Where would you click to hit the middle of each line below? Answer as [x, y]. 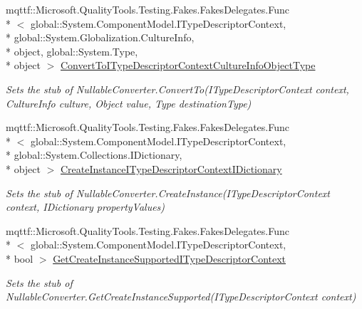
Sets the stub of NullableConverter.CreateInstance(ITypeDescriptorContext [168, 193]
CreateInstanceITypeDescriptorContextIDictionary [171, 168]
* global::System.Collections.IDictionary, [94, 155]
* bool [20, 258]
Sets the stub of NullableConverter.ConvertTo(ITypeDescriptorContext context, [177, 89]
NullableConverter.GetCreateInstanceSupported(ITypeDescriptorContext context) [181, 297]
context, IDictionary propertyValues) [86, 207]
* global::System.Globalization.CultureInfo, [100, 37]
